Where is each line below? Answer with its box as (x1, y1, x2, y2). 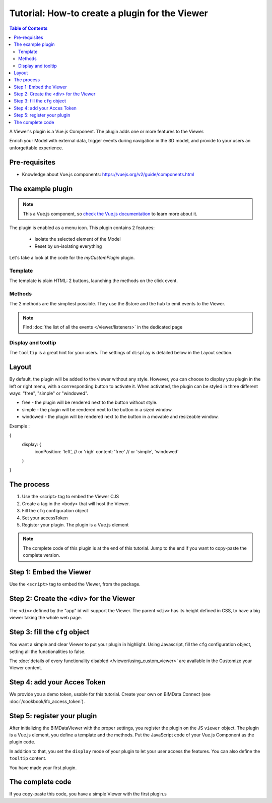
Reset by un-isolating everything (34, 243, 102, 249)
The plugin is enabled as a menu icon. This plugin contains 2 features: (9, 225, 155, 231)
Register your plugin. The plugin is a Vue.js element (22, 521, 129, 527)
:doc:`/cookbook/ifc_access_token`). (9, 698, 85, 704)
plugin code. (9, 739, 35, 745)
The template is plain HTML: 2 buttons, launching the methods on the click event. (9, 278, 178, 284)
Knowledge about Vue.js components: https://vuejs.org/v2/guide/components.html (22, 171, 194, 177)
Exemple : (9, 423, 30, 429)
